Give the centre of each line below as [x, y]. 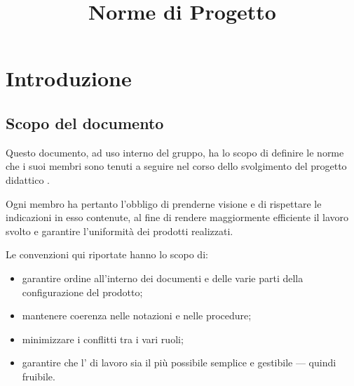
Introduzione [69, 78]
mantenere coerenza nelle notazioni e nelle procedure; [137, 315]
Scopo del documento [85, 122]
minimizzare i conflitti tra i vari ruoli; [103, 339]
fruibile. [39, 376]
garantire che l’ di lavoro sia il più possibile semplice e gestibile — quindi [179, 362]
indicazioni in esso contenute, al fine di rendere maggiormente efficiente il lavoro [177, 217]
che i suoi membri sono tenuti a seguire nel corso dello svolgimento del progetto [176, 166]
